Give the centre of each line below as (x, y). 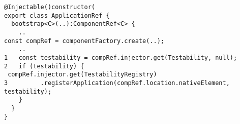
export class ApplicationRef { (57, 15)
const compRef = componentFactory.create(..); (84, 41)
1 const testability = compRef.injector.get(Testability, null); (121, 57)
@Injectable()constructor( (50, 7)
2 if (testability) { (44, 66)
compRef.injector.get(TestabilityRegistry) (82, 75)
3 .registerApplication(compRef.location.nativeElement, (117, 83)
